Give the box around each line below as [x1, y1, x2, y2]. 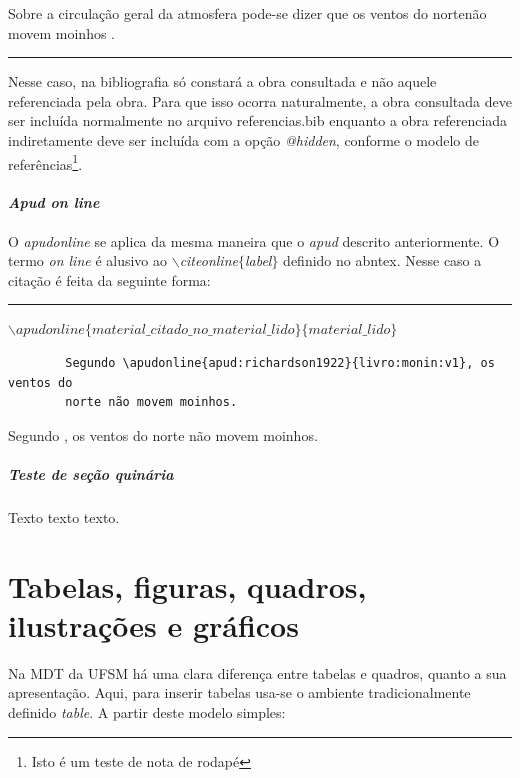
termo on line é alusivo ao [8, 250, 168, 271]
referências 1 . [8, 150, 83, 174]
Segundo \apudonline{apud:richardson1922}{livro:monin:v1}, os [65, 355, 495, 370]
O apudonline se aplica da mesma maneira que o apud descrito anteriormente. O [8, 230, 500, 251]
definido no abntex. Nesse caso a [283, 250, 482, 271]
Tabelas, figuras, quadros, [8, 565, 367, 606]
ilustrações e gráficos [8, 604, 299, 645]
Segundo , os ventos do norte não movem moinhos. [8, 424, 318, 445]
